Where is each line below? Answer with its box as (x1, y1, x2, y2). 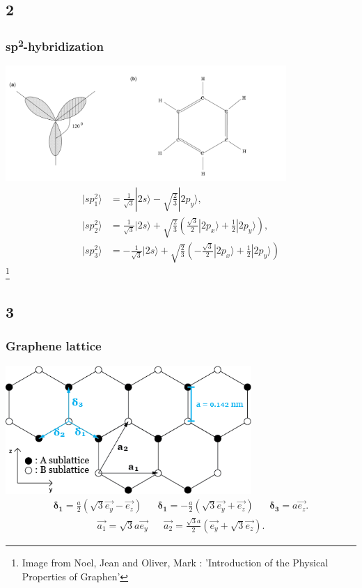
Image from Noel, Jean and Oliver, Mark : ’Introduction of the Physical (22, 555, 329, 569)
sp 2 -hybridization (6, 36, 104, 55)
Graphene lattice (6, 337, 102, 355)
